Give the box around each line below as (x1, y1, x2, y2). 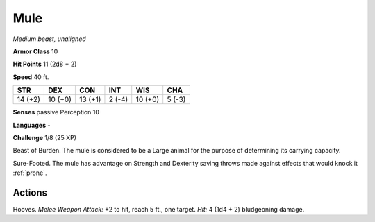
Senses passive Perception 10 (12, 108, 100, 117)
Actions (12, 187, 48, 198)
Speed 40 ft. (12, 73, 49, 81)
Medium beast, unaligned (12, 35, 86, 43)
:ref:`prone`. (12, 169, 47, 177)
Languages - (12, 121, 51, 129)
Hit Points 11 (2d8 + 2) (12, 60, 77, 69)
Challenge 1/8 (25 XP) (12, 133, 76, 142)
